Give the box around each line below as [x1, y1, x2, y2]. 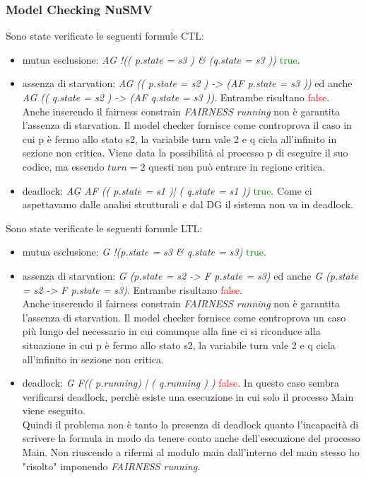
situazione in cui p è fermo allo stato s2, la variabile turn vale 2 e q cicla [22, 337, 336, 352]
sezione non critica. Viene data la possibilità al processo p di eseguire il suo [22, 145, 348, 160]
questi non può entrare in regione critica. [148, 159, 326, 173]
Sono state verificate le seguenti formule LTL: [6, 220, 203, 235]
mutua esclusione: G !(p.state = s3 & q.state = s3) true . [22, 244, 266, 259]
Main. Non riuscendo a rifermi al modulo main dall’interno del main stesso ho [22, 445, 360, 460]
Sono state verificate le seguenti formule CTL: [6, 28, 204, 43]
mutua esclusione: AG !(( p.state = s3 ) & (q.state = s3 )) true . [22, 52, 300, 67]
